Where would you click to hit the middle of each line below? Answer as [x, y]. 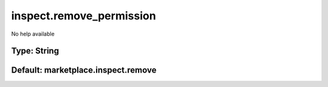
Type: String [35, 51]
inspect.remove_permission [84, 16]
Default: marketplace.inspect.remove [84, 70]
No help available [33, 34]
